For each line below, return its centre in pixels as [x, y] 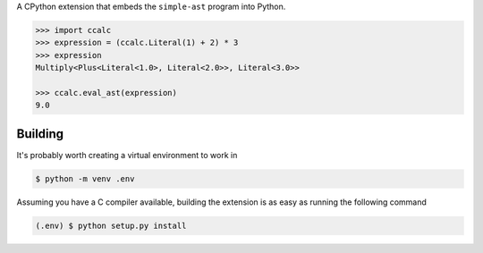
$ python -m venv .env [85, 178]
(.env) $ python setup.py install [111, 225]
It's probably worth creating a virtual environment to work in [127, 155]
